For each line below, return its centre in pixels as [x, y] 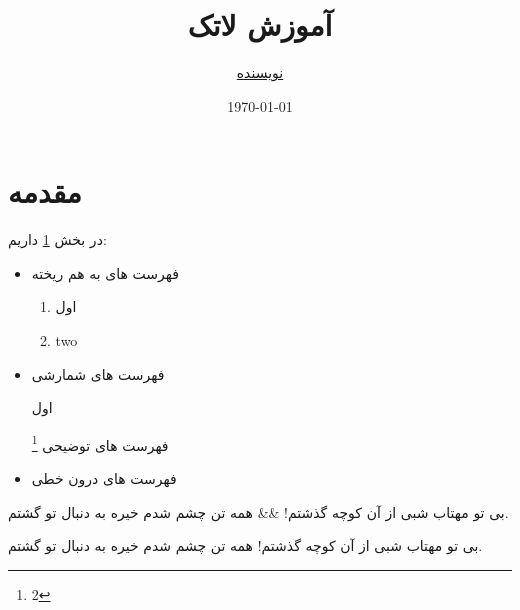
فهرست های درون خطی [104, 478]
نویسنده [260, 72]
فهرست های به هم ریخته [105, 272]
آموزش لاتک [260, 24]
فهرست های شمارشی [98, 373]
